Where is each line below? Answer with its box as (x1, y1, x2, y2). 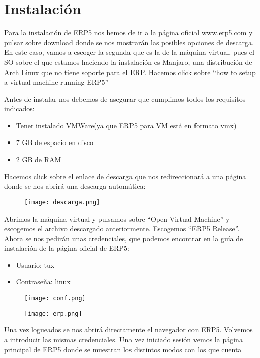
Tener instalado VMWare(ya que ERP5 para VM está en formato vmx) (16, 120, 237, 130)
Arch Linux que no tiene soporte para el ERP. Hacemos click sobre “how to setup (4, 66, 256, 77)
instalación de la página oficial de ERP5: (4, 243, 129, 253)
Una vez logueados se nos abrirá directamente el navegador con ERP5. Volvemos (4, 324, 253, 335)
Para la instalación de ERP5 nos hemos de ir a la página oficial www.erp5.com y (4, 27, 253, 38)
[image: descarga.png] (24, 198, 100, 206)
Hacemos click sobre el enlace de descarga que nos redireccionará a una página (4, 171, 246, 181)
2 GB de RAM (16, 154, 61, 165)
